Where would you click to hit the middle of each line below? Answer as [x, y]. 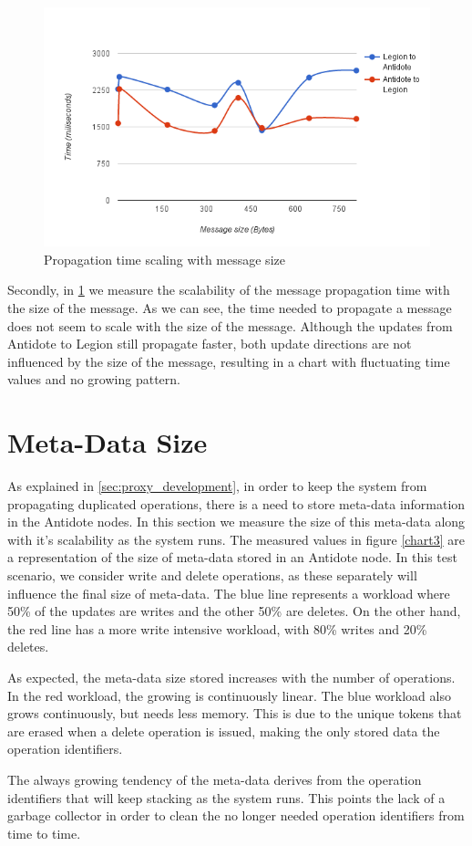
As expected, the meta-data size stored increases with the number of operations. [231, 677]
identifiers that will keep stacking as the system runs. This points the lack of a [226, 797]
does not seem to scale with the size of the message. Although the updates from [230, 325]
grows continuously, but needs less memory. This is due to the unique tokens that [235, 713]
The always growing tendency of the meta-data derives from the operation [215, 779]
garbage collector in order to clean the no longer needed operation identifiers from [236, 815]
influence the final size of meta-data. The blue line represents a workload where [229, 593]
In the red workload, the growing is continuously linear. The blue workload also [229, 695]
